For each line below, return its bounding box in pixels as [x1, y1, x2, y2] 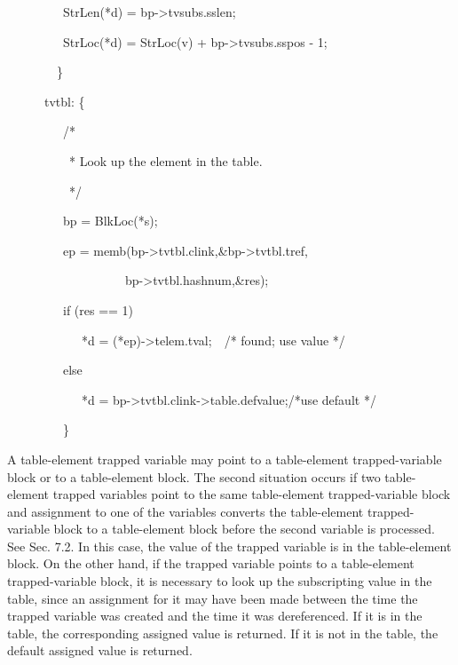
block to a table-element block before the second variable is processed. [53, 519, 435, 538]
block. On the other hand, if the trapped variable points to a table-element [7, 554, 415, 573]
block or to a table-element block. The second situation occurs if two [7, 467, 381, 486]
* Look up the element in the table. [68, 151, 263, 170]
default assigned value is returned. [7, 641, 193, 660]
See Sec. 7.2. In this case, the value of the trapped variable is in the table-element [7, 536, 452, 555]
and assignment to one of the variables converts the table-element [7, 502, 364, 520]
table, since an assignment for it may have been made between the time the [7, 589, 418, 607]
